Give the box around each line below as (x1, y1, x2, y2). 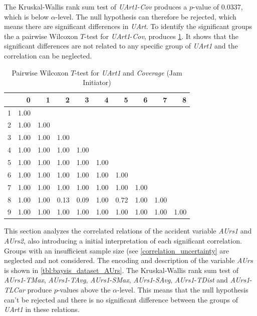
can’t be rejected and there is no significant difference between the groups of (4, 294, 238, 304)
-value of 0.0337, (193, 1, 243, 11)
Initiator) (83, 77, 111, 87)
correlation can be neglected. (4, 50, 92, 60)
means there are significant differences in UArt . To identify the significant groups (4, 21, 252, 31)
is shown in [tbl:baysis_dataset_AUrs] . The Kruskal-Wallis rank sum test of (4, 264, 238, 275)
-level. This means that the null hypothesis (117, 284, 248, 294)
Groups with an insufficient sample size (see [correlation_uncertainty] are (4, 245, 229, 255)
